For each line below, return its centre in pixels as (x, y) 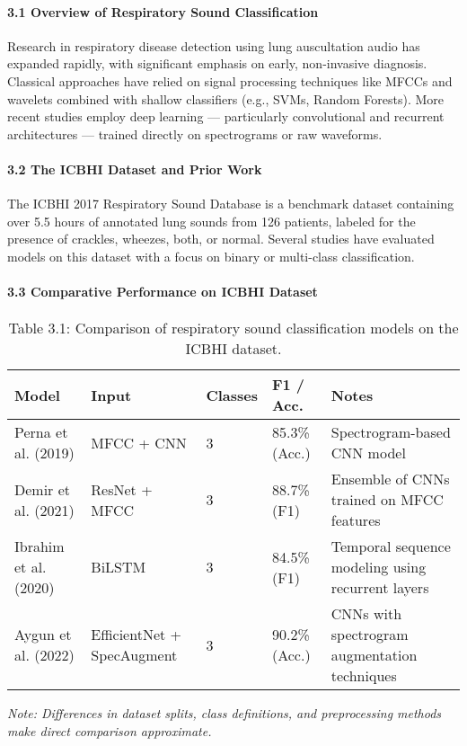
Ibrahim (40, 546)
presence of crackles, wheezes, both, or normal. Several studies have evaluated (221, 239)
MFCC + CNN (139, 442)
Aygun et (43, 635)
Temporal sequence (391, 546)
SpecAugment (134, 655)
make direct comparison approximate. (110, 730)
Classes (232, 395)
